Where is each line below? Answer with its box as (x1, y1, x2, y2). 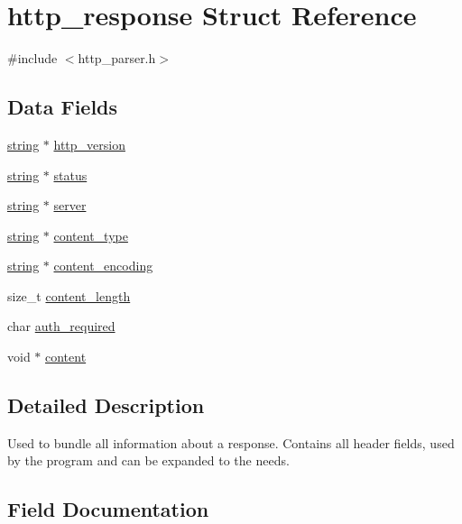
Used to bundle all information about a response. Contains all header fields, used (7, 433, 455, 452)
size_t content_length (7, 286, 131, 305)
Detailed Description (7, 391, 205, 419)
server (53, 196, 87, 215)
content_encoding (53, 256, 153, 275)
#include (7, 49, 58, 68)
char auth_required (7, 317, 115, 336)
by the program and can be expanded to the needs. (7, 451, 290, 470)
